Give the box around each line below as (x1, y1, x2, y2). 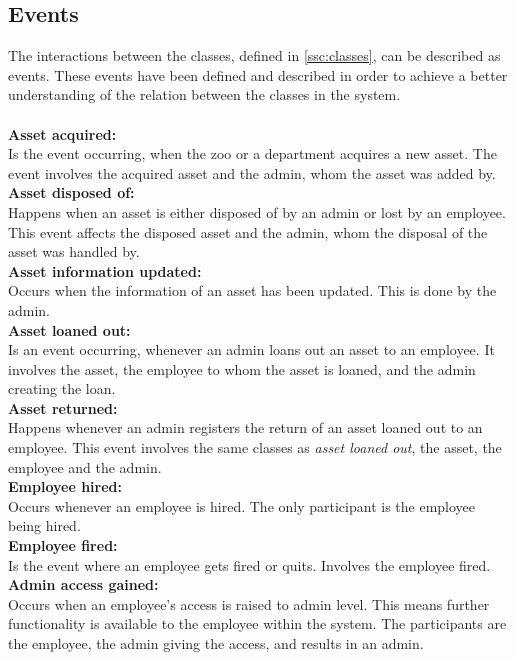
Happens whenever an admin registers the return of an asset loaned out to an (8, 417, 483, 438)
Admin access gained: (8, 574, 159, 595)
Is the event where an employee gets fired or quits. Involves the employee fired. (8, 554, 491, 575)
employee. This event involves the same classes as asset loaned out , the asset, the (8, 437, 502, 458)
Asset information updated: (8, 260, 202, 281)
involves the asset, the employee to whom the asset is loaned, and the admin (8, 358, 476, 379)
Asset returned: (8, 397, 118, 418)
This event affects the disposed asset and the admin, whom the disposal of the (8, 221, 488, 242)
